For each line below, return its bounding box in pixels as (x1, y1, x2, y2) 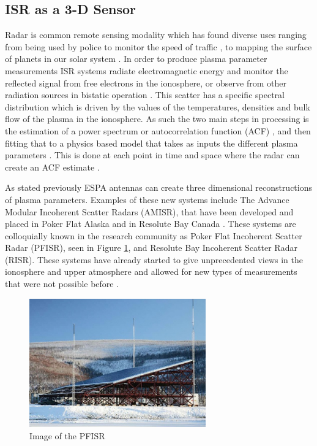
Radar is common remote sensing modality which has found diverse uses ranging (5, 28, 307, 41)
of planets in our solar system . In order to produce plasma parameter (5, 52, 267, 65)
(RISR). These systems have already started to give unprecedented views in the (5, 253, 304, 266)
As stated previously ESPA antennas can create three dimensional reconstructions (5, 181, 313, 194)
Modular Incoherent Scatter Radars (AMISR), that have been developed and (5, 205, 294, 218)
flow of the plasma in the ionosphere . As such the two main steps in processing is (5, 112, 309, 125)
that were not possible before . (5, 277, 119, 290)
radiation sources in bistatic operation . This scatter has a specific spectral (5, 88, 285, 101)
